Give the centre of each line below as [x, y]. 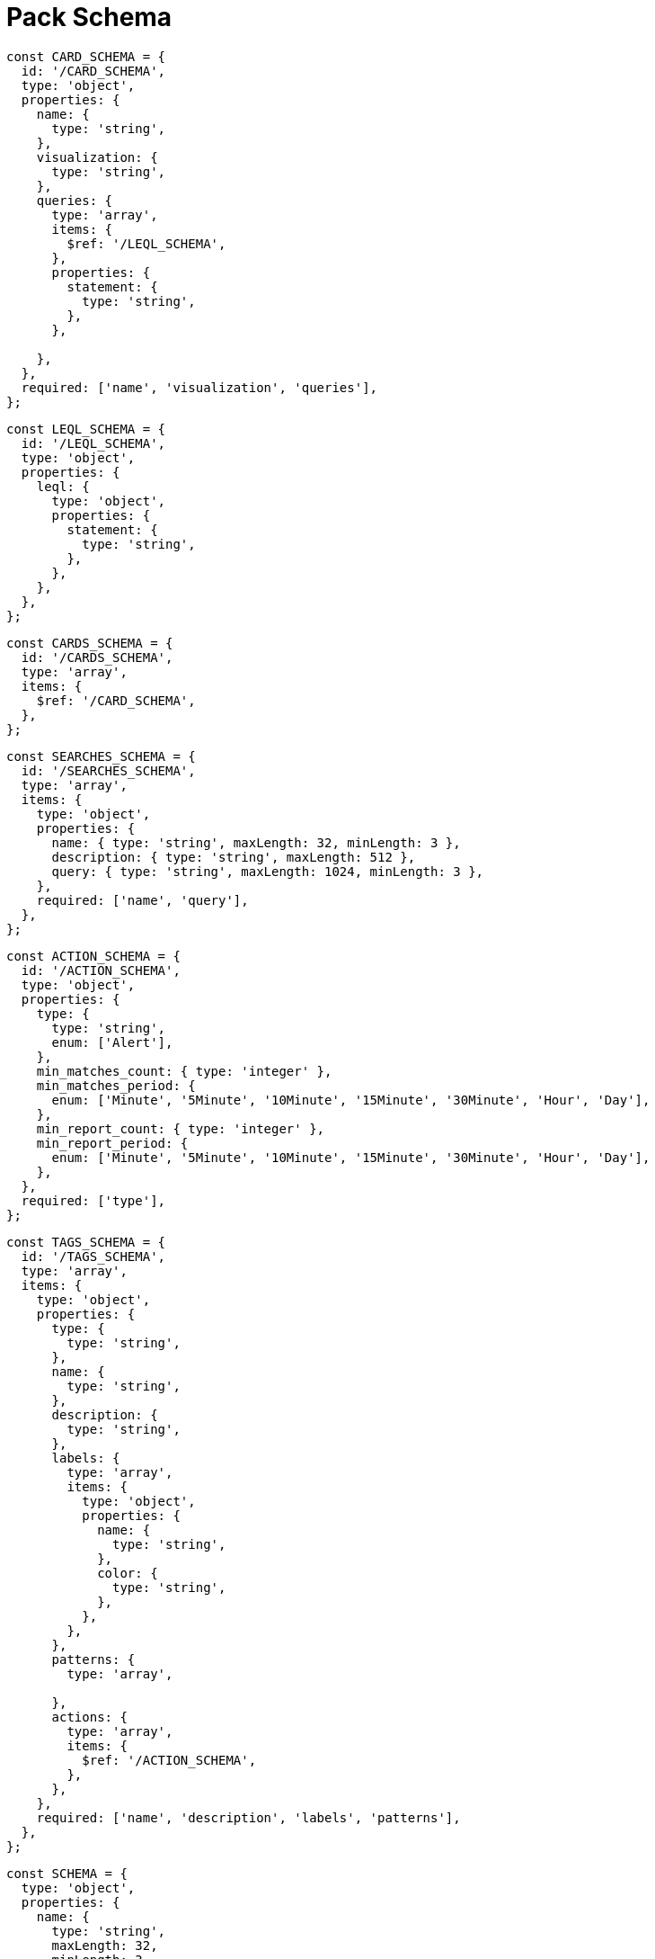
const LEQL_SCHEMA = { [86, 429]
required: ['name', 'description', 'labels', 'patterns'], [248, 1817]
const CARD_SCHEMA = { [86, 56]
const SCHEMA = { [67, 1873]
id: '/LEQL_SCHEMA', [93, 443]
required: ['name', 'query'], [142, 900]
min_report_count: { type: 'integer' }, [181, 1128]
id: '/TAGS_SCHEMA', [93, 1256]
